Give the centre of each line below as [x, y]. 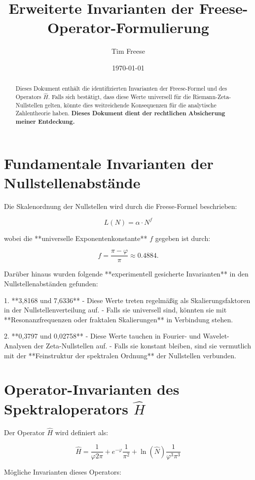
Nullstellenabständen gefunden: [51, 284]
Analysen [18, 346]
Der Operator [24, 432]
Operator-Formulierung [128, 27]
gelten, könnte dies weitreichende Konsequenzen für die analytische [130, 105]
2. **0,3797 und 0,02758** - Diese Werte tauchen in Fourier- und [102, 336]
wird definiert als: [82, 432]
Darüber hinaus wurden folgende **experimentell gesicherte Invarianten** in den [126, 274]
